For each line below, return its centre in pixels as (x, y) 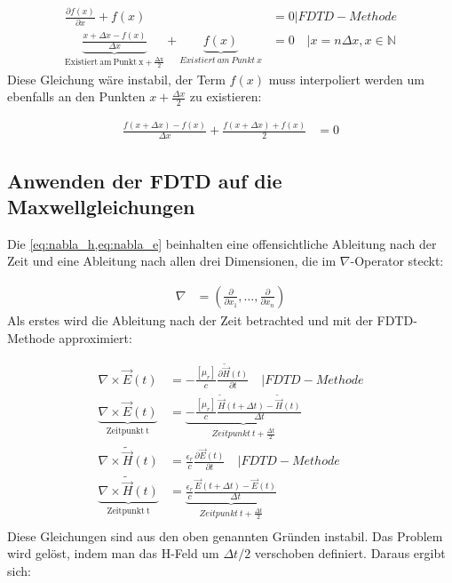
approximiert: (95, 337)
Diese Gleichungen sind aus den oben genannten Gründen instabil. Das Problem (225, 535)
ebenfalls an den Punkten (76, 96)
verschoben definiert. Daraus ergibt (350, 553)
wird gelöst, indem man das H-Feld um (113, 553)
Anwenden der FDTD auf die (145, 180)
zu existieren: (226, 96)
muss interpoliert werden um (346, 79)
